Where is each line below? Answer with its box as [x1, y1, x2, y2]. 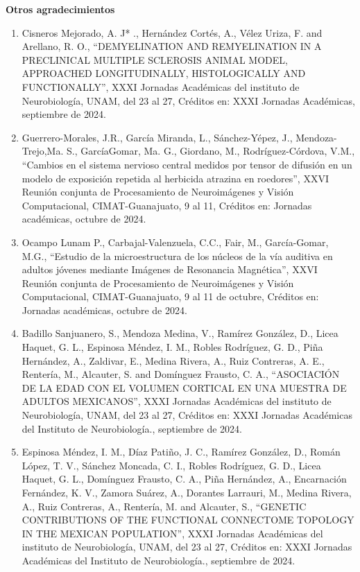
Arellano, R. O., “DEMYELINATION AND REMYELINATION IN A [22, 39, 322, 53]
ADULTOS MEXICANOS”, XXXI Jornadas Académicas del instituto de [22, 394, 332, 408]
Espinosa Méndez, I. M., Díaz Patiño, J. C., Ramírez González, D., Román [22, 444, 341, 459]
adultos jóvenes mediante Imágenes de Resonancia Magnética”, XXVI [22, 262, 318, 277]
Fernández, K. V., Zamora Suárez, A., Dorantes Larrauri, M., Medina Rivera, [22, 485, 352, 499]
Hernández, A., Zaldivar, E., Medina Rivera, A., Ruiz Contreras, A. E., [22, 353, 325, 367]
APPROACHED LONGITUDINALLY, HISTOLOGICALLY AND [22, 66, 306, 80]
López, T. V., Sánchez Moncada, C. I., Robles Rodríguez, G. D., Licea [22, 458, 321, 472]
